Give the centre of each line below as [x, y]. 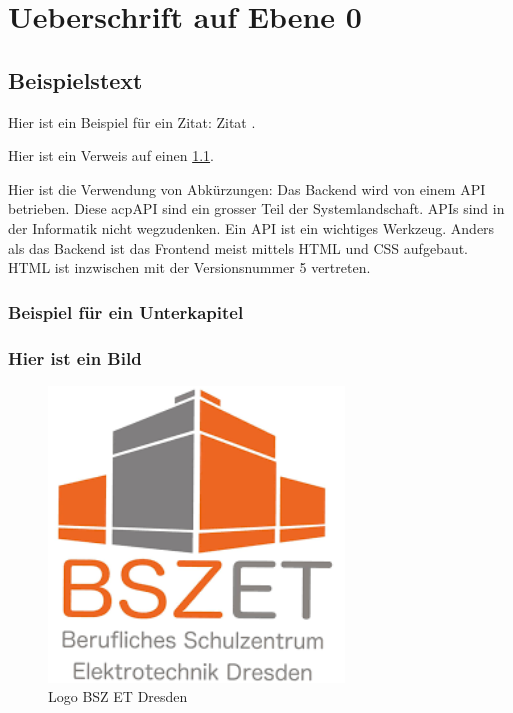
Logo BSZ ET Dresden [118, 696]
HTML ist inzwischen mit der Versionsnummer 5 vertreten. [189, 267]
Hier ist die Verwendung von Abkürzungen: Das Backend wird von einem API [247, 188]
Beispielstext [75, 79]
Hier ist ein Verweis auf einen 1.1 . [111, 155]
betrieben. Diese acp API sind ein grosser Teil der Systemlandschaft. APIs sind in [256, 208]
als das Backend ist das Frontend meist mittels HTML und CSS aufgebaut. [238, 247]
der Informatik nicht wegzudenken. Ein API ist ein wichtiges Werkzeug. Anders [251, 227]
